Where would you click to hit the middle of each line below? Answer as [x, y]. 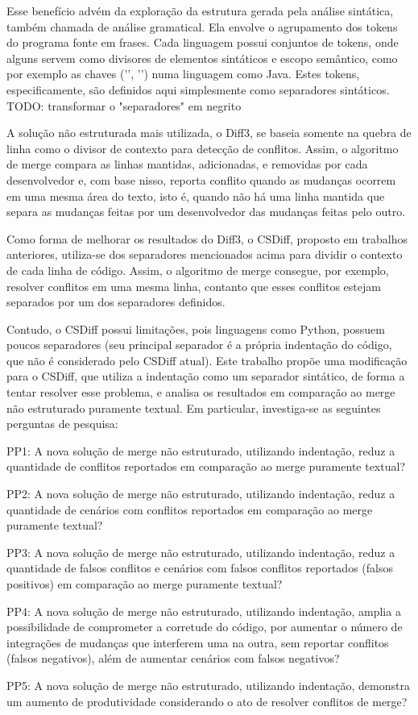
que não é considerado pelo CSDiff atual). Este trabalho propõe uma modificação [207, 360]
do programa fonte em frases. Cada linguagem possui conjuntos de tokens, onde [203, 42]
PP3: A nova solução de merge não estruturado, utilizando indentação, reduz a [201, 552]
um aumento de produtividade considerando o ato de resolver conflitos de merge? [207, 701]
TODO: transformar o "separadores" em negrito [124, 105]
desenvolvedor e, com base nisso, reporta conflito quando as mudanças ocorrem [201, 179]
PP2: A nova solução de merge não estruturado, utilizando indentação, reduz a [201, 494]
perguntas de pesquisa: [62, 424]
